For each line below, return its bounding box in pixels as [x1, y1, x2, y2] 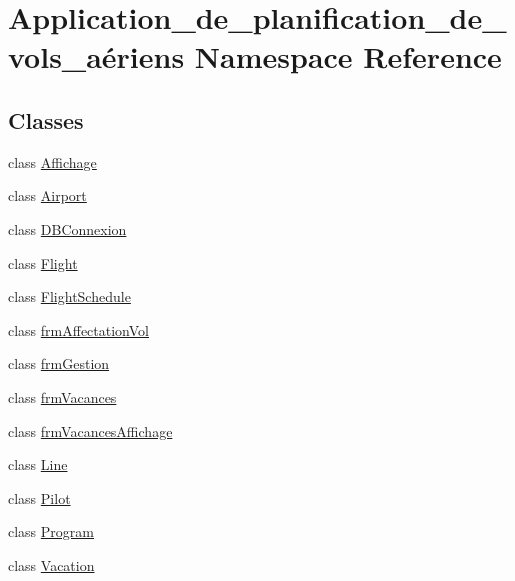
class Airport [8, 185, 87, 206]
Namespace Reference [194, 36, 502, 77]
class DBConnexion [8, 218, 127, 239]
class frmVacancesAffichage [8, 420, 173, 441]
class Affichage [8, 151, 97, 172]
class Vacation [8, 554, 95, 575]
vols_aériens [8, 36, 185, 77]
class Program [8, 521, 94, 542]
